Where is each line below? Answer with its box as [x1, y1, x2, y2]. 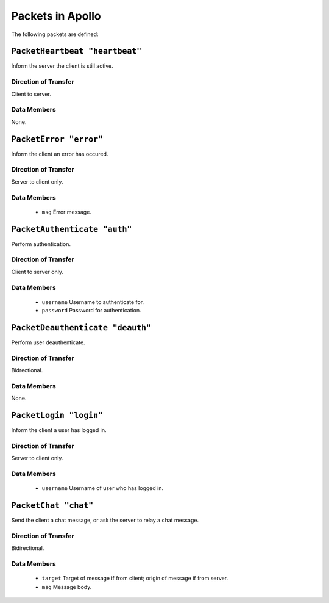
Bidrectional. [11, 367, 43, 374]
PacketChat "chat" [11, 500, 94, 511]
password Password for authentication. [41, 307, 141, 314]
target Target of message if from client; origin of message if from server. [41, 574, 228, 582]
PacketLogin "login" [11, 411, 104, 421]
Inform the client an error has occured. [11, 150, 108, 157]
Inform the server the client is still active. [11, 62, 113, 70]
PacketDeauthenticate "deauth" [11, 322, 152, 333]
